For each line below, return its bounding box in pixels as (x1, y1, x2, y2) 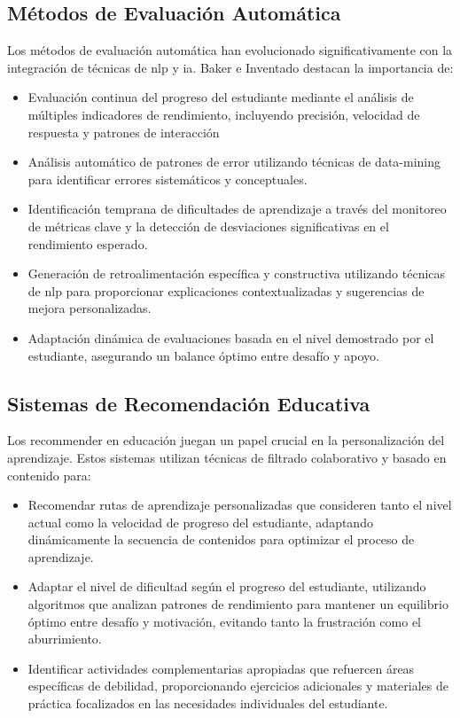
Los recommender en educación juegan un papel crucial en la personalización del (7, 431, 445, 449)
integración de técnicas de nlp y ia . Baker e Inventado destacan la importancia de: (7, 58, 454, 76)
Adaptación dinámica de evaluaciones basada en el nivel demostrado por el (27, 328, 434, 347)
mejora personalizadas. (27, 299, 152, 317)
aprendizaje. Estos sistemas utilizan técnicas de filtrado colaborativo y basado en (7, 448, 447, 466)
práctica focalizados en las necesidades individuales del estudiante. (27, 694, 388, 713)
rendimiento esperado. (27, 234, 148, 253)
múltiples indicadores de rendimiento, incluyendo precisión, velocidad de (27, 105, 420, 123)
